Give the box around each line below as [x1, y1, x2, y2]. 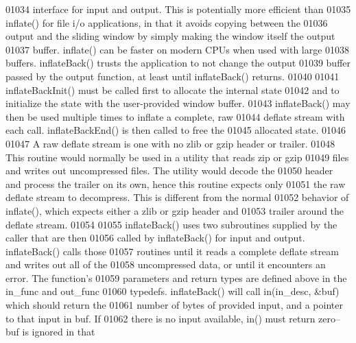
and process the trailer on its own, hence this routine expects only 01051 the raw [5, 176, 346, 191]
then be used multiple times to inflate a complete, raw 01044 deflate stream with [5, 109, 345, 123]
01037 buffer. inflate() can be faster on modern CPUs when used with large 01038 [5, 42, 350, 56]
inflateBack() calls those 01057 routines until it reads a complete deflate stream [5, 244, 339, 258]
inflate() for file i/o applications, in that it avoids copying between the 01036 [5, 15, 328, 29]
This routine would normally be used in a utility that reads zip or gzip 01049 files [5, 150, 349, 164]
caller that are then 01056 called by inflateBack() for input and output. [5, 230, 305, 245]
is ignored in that [22, 324, 95, 339]
